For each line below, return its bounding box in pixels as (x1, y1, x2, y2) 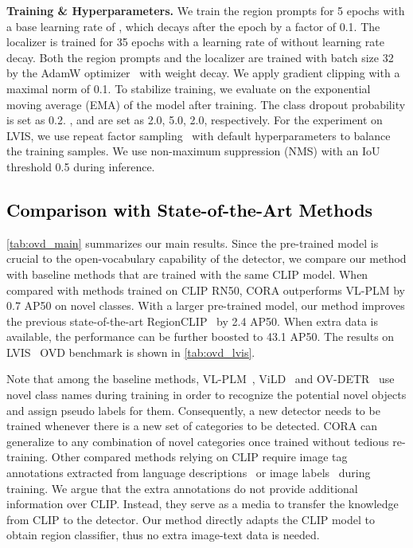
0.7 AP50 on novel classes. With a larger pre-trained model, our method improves (6, 297, 405, 314)
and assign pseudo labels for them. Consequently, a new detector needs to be (6, 401, 380, 418)
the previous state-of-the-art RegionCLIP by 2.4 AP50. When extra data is (6, 312, 379, 329)
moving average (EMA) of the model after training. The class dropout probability (6, 96, 406, 112)
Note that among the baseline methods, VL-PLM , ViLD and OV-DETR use (6, 370, 395, 387)
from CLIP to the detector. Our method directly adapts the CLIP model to (6, 511, 376, 527)
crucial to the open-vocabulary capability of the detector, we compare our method (6, 250, 407, 267)
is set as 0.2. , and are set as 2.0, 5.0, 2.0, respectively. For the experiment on (6, 112, 383, 128)
